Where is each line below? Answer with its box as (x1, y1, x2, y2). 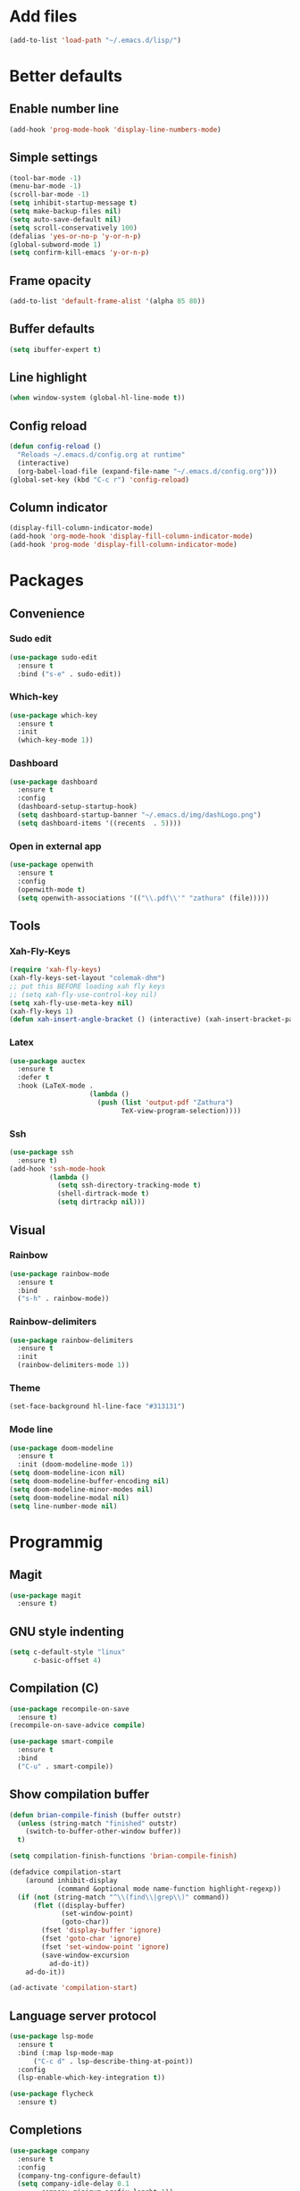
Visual (9, 1222, 46, 1238)
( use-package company (9, 2146, 90, 2155)
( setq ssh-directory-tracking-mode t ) (56, 1181, 202, 1190)
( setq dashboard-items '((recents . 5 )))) (17, 818, 181, 827)
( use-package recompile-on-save (9, 1704, 129, 1713)
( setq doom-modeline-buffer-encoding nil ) (9, 1477, 170, 1486)
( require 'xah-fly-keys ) (9, 965, 102, 975)
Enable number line (9, 101, 119, 117)
